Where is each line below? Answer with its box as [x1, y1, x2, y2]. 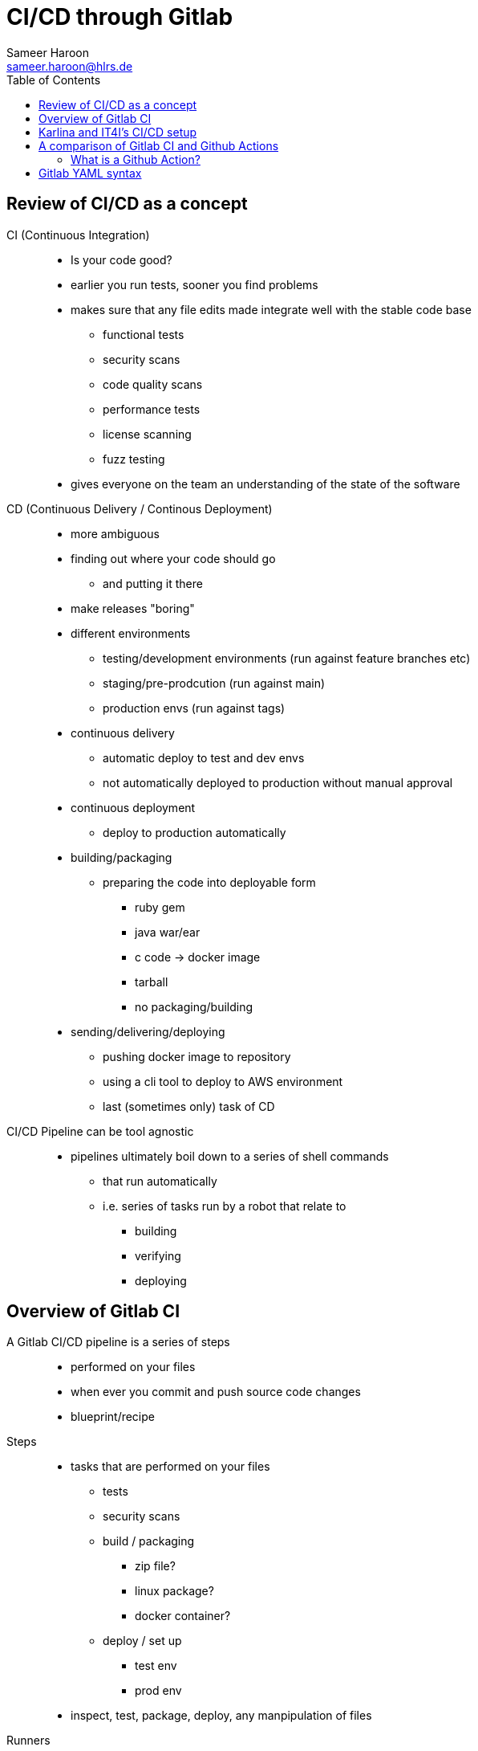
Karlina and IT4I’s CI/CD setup [38, 124, 197, 139]
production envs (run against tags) [103, 700, 286, 715]
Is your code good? [71, 252, 172, 267]
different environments [71, 626, 191, 640]
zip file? [135, 1559, 176, 1573]
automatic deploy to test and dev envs [103, 750, 305, 765]
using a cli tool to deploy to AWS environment [103, 1074, 343, 1088]
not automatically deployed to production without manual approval [103, 775, 453, 790]
